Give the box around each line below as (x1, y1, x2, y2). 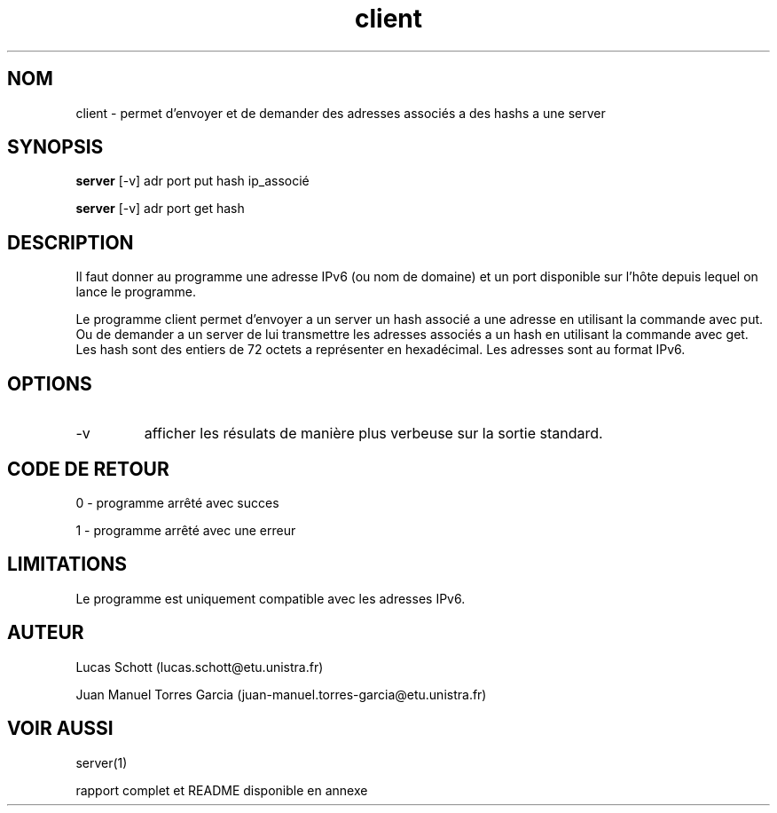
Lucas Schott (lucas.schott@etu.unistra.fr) (75, 659, 324, 675)
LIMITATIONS (7, 553, 128, 576)
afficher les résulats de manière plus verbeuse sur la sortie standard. (144, 424, 603, 443)
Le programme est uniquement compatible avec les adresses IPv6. (75, 590, 466, 606)
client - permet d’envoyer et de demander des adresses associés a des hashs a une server (75, 105, 606, 121)
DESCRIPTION (7, 231, 134, 254)
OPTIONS (7, 372, 92, 395)
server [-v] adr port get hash (75, 201, 245, 217)
